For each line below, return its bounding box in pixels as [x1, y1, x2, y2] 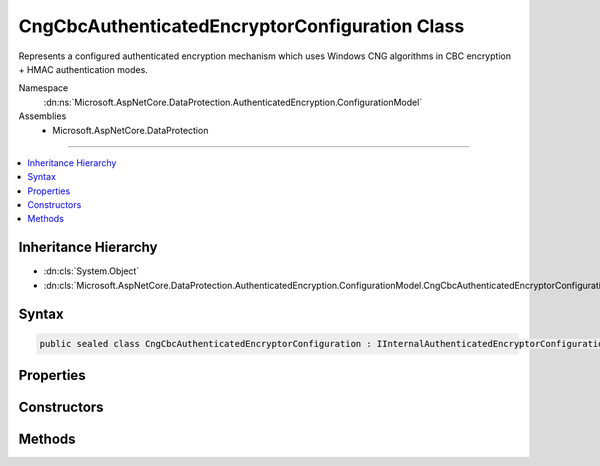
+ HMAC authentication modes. [18, 63, 149, 75]
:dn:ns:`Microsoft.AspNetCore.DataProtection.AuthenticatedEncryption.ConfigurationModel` [43, 96, 423, 108]
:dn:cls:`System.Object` [43, 265, 140, 277]
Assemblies [18, 110, 67, 122]
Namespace [18, 82, 69, 94]
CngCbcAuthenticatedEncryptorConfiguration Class [18, 15, 465, 37]
